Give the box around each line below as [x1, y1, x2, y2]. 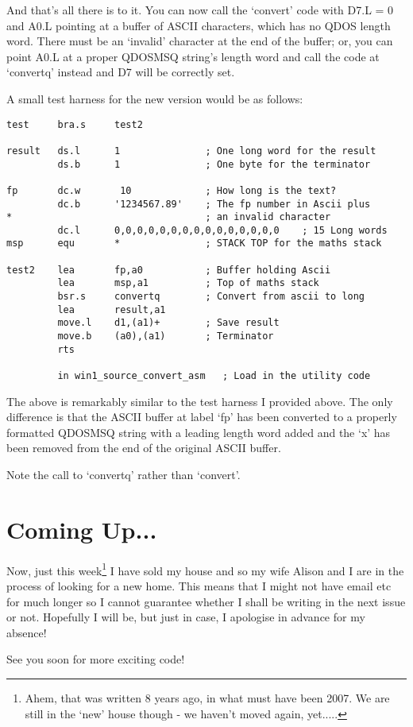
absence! [6, 624, 47, 640]
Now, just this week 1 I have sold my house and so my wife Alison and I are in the [6, 559, 404, 578]
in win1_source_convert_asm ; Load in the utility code [57, 370, 371, 382]
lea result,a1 [57, 304, 166, 315]
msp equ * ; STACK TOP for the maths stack [6, 238, 382, 249]
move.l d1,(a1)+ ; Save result [57, 317, 280, 329]
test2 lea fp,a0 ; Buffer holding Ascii [6, 264, 331, 276]
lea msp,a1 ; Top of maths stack [57, 277, 319, 289]
